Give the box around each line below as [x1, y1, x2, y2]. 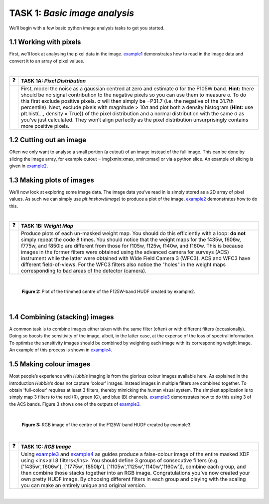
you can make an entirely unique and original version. [20, 482, 146, 489]
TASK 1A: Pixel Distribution [20, 77, 86, 84]
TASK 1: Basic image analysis [9, 7, 134, 18]
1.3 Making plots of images [9, 176, 94, 184]
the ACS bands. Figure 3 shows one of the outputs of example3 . [9, 401, 141, 407]
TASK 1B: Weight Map [20, 222, 74, 229]
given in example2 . [9, 163, 48, 169]
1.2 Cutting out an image [9, 136, 87, 144]
